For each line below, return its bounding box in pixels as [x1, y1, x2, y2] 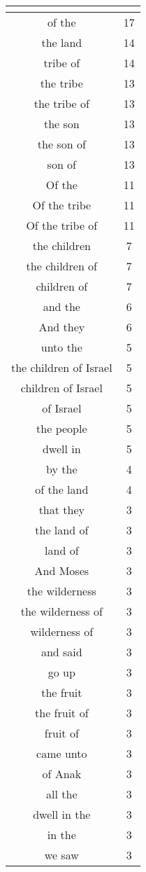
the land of [35, 522, 89, 538]
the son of [37, 136, 86, 152]
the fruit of [35, 705, 89, 721]
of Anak [42, 766, 82, 782]
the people [36, 420, 87, 436]
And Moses [34, 562, 89, 579]
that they [38, 501, 85, 518]
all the [46, 786, 78, 802]
